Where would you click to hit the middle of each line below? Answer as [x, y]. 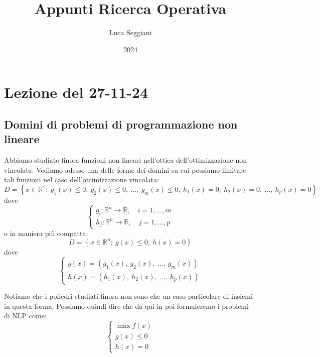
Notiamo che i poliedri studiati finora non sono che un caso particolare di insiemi [128, 296]
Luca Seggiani [130, 32]
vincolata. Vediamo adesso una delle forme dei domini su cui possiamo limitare [125, 169]
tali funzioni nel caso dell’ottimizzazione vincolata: [82, 180]
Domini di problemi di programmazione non [121, 124]
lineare [22, 139]
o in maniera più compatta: [46, 233]
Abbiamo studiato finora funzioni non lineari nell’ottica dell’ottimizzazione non [126, 160]
